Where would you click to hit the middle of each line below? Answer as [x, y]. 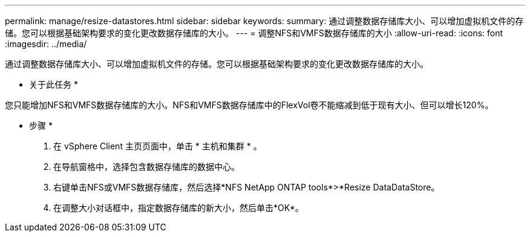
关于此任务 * [54, 84]
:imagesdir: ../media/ [46, 44]
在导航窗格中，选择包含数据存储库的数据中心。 [146, 167]
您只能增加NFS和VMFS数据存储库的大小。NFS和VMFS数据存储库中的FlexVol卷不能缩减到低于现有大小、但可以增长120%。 [249, 105]
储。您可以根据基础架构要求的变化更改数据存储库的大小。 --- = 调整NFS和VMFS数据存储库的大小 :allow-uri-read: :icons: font [254, 33]
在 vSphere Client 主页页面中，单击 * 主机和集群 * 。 [158, 146]
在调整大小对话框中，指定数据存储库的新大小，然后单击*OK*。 [178, 208]
